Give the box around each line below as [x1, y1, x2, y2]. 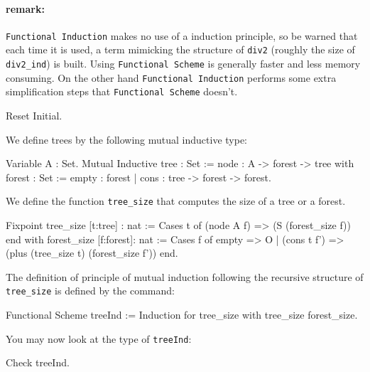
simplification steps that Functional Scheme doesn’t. [6, 84, 238, 99]
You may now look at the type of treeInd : [6, 331, 192, 346]
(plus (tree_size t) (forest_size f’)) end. [6, 245, 178, 260]
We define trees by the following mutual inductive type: [6, 132, 248, 147]
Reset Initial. [6, 108, 62, 123]
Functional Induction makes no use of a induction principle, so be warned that [6, 28, 358, 43]
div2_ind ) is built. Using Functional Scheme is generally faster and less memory [6, 56, 361, 71]
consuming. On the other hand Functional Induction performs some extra [6, 70, 337, 85]
